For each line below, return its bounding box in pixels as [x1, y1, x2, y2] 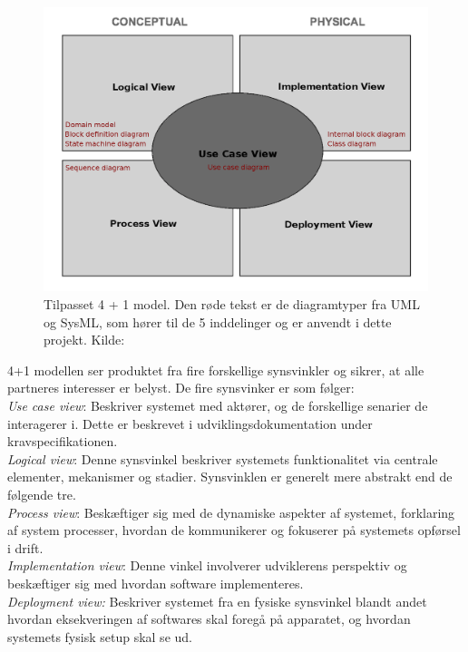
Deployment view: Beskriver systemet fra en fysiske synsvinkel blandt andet [7, 591, 427, 610]
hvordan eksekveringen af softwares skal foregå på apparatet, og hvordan [7, 609, 411, 628]
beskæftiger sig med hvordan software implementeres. [7, 573, 304, 592]
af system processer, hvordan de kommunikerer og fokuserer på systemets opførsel [7, 521, 461, 540]
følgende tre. [7, 484, 76, 503]
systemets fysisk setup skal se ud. [7, 627, 192, 646]
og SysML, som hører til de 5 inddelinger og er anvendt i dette [44, 312, 392, 331]
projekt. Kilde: [44, 330, 125, 349]
